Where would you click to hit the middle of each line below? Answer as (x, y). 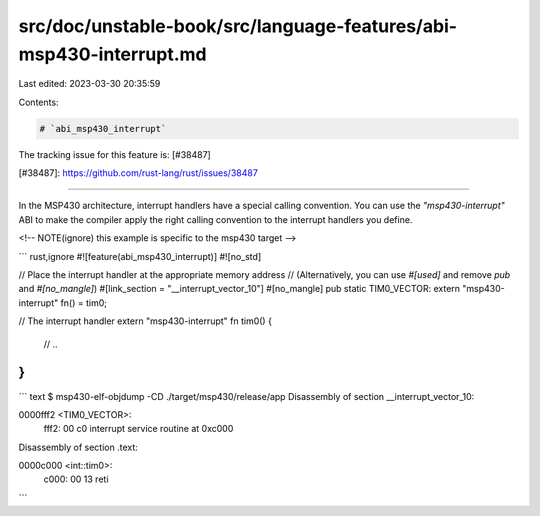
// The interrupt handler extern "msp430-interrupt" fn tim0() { (145, 321)
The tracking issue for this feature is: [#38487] (115, 154)
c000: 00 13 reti (76, 479)
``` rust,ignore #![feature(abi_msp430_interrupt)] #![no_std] (140, 256)
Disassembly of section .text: (78, 447)
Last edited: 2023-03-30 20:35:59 (89, 84)
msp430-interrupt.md (112, 54)
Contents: (38, 102)
